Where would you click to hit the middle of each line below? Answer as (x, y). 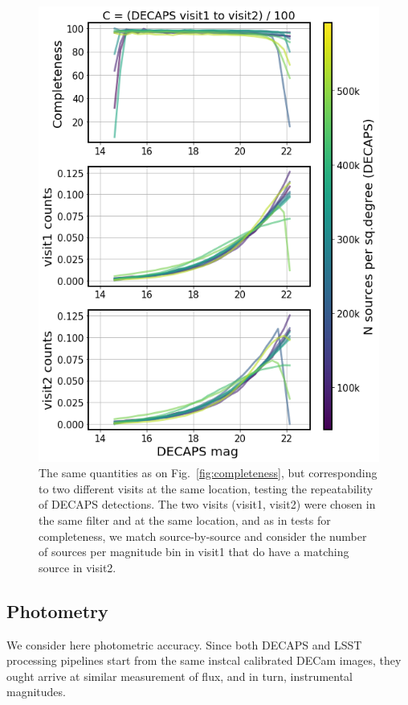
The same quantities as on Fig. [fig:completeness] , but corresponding (208, 473)
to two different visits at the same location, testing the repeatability (206, 488)
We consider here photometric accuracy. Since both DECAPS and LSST (184, 644)
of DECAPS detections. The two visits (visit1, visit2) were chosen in (207, 504)
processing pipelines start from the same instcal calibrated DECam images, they (204, 660)
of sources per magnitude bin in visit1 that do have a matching (194, 552)
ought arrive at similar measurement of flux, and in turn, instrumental (180, 676)
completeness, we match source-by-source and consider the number (203, 536)
